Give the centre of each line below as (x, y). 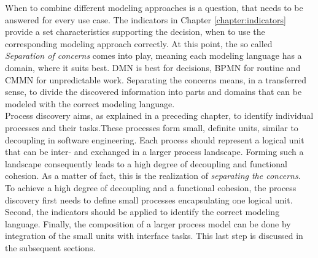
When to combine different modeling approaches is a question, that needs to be (154, 7)
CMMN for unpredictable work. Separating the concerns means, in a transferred (156, 79)
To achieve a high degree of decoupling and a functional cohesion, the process (151, 187)
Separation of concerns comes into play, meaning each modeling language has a (153, 55)
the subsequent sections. (50, 247)
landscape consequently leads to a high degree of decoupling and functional (146, 163)
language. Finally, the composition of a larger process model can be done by (148, 223)
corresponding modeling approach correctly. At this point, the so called (139, 43)
